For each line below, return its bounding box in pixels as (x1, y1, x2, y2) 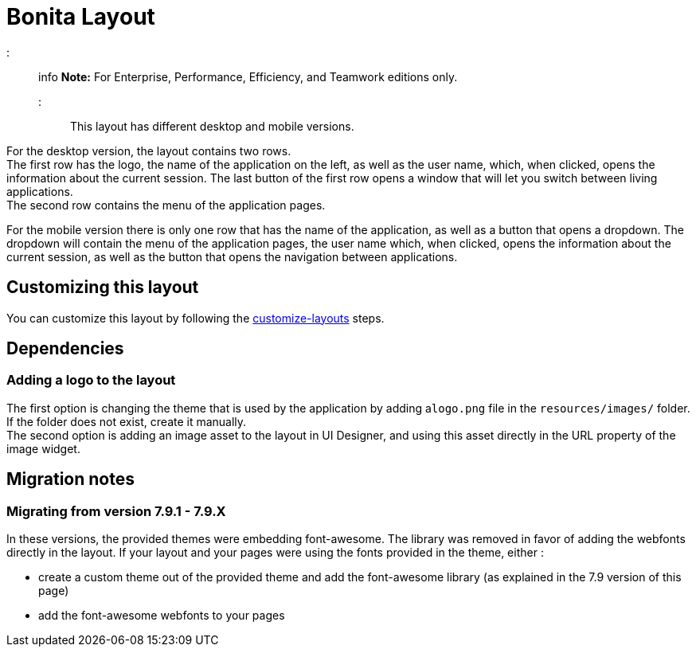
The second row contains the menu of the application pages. (6, 197, 326, 212)
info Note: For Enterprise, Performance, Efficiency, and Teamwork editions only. (38, 69, 458, 84)
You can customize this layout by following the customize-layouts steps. (6, 311, 385, 325)
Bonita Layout (6, 3, 155, 30)
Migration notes (6, 469, 135, 490)
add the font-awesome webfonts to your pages (38, 608, 285, 623)
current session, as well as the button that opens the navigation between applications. (6, 249, 458, 264)
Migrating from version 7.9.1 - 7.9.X (6, 502, 226, 519)
